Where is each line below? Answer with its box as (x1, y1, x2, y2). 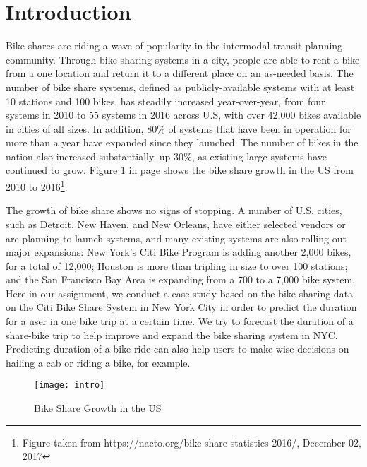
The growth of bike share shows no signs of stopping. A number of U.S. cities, (6, 203, 342, 218)
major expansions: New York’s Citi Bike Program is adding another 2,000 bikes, (6, 244, 351, 259)
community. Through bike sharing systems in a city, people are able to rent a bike (6, 52, 360, 66)
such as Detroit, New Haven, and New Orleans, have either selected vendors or (6, 216, 346, 231)
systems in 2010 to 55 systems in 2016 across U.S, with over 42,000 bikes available (6, 107, 361, 122)
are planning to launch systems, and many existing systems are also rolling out (6, 230, 347, 245)
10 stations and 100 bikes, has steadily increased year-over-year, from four (6, 93, 325, 108)
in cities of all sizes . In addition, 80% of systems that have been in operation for (6, 121, 351, 136)
